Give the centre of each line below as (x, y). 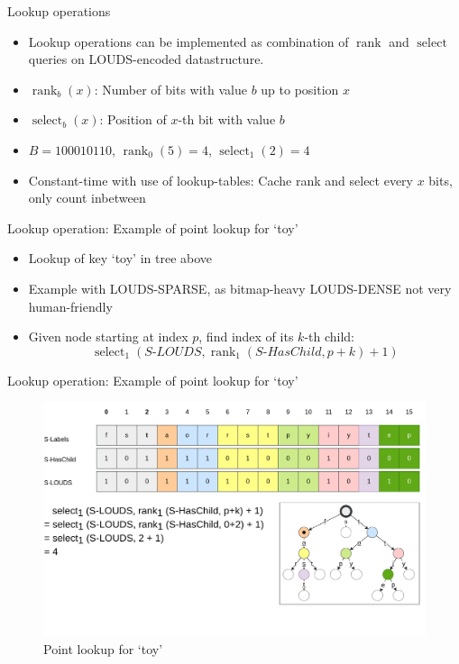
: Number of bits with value (170, 89)
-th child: (329, 337)
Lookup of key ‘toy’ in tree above (120, 258)
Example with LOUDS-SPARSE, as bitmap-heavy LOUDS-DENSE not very (240, 288)
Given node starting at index (108, 337)
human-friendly (70, 306)
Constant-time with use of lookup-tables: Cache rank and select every (220, 180)
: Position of (133, 119)
